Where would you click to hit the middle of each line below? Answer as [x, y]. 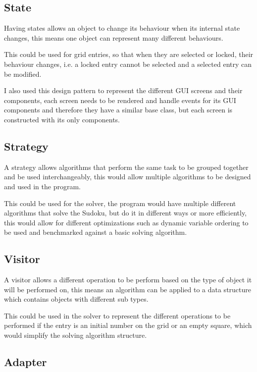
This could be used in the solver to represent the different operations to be [117, 315]
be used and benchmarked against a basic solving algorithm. [96, 232]
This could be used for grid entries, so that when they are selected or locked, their [129, 54]
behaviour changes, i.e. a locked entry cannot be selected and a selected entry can [128, 64]
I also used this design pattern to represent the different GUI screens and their [123, 90]
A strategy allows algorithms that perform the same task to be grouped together [126, 167]
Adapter [26, 362]
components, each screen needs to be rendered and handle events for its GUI [120, 100]
